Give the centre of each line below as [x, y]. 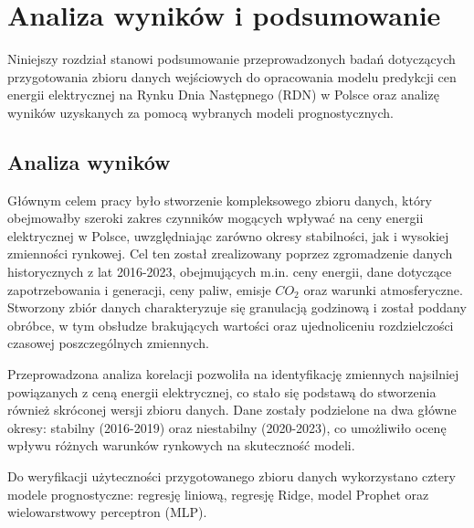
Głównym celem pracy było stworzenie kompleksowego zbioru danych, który [220, 200]
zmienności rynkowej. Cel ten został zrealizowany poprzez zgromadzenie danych [230, 253]
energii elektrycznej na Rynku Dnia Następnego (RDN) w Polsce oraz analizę [223, 95]
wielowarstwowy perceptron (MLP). [107, 512]
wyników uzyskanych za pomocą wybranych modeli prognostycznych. [200, 112]
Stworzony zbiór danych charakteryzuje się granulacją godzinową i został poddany [237, 307]
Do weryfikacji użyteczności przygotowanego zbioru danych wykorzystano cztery [232, 476]
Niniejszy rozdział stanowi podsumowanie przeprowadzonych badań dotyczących [232, 59]
